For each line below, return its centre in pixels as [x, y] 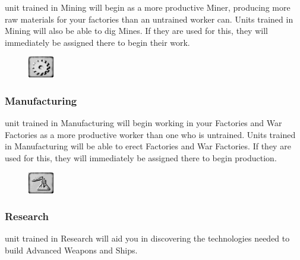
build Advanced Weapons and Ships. [71, 250]
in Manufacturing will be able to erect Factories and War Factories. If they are [148, 146]
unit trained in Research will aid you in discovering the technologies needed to [147, 238]
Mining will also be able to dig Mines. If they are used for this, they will [136, 31]
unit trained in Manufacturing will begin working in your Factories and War [143, 123]
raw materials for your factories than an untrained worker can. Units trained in [149, 19]
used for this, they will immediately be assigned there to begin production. [141, 157]
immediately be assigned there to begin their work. [97, 42]
